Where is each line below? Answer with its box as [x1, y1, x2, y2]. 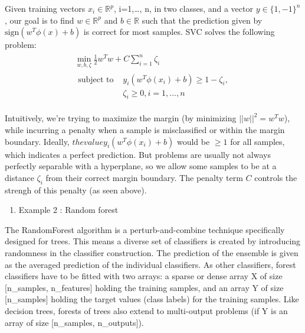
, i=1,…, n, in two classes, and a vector [114, 2, 253, 14]
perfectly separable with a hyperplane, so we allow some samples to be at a [5, 160, 277, 172]
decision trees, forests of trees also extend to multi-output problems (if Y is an [5, 304, 288, 316]
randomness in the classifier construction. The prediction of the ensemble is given [5, 247, 299, 259]
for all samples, [230, 135, 285, 147]
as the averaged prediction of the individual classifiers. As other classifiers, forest [5, 258, 296, 270]
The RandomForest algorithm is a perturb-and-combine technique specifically [5, 223, 285, 235]
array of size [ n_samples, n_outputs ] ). [5, 316, 144, 328]
